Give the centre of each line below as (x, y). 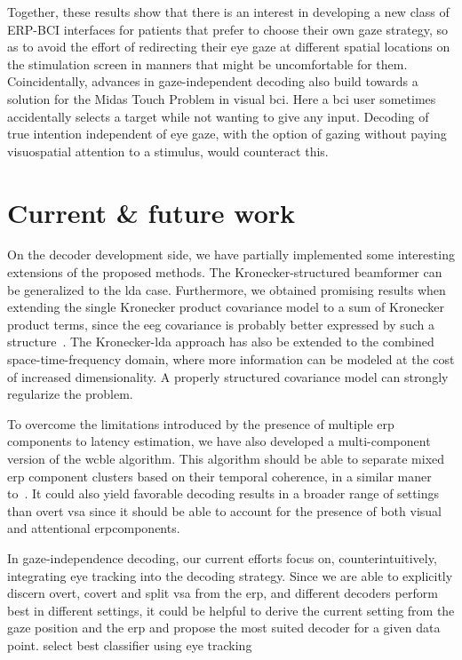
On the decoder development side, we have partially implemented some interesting (231, 254)
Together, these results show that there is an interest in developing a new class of (228, 12)
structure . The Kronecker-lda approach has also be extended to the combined (221, 342)
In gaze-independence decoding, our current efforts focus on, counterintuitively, (222, 557)
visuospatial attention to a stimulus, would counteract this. (168, 151)
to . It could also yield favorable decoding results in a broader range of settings (223, 493)
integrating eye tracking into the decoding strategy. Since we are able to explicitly (230, 575)
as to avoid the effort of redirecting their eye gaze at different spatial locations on (229, 47)
